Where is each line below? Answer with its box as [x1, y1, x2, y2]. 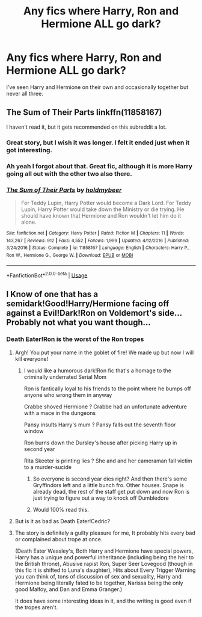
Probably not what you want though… [6, 317, 151, 327]
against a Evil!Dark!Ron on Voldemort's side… [6, 308, 182, 318]
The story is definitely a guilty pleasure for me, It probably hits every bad [14, 529, 195, 536]
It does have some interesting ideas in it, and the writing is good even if [14, 597, 192, 604]
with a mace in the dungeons [23, 409, 96, 416]
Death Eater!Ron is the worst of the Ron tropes [6, 335, 144, 343]
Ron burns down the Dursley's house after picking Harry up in [23, 439, 177, 446]
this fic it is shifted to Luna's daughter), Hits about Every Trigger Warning [14, 566, 196, 574]
